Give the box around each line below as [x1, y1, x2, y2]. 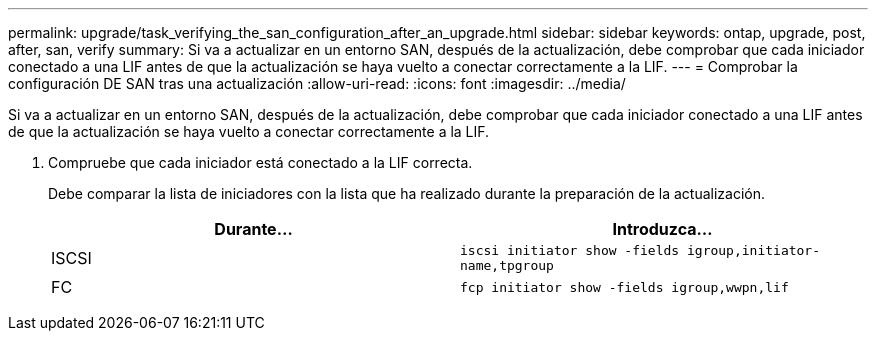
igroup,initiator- [686, 243, 821, 258]
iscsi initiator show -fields [460, 243, 680, 258]
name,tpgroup [460, 258, 554, 273]
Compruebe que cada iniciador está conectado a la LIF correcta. [48, 154, 473, 171]
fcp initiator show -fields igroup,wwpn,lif [460, 279, 789, 295]
